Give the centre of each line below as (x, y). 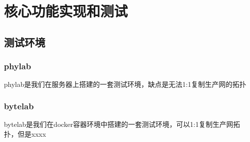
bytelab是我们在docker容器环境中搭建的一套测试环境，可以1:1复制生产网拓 (122, 124)
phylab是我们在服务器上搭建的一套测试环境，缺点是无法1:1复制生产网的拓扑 (125, 84)
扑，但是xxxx (25, 133)
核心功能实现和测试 (66, 11)
